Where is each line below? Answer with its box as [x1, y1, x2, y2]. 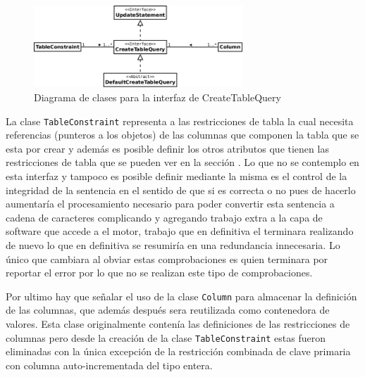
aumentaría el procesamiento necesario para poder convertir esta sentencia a [6, 196, 335, 211]
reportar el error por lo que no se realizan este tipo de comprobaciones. [6, 265, 313, 280]
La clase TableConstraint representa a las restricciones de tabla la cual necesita [6, 113, 354, 128]
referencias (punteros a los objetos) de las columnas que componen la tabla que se [6, 127, 359, 142]
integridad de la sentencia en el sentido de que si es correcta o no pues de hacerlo [6, 182, 356, 197]
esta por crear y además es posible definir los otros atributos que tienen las [6, 141, 329, 155]
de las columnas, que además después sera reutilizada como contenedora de [6, 302, 330, 317]
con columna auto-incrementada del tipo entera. [6, 357, 213, 372]
